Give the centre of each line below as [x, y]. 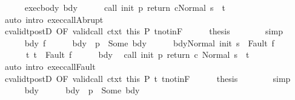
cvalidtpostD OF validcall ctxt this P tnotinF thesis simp [144, 31]
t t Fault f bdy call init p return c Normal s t [138, 55]
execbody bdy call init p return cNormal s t [125, 7]
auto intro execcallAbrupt [54, 19]
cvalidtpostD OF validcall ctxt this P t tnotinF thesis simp [147, 78]
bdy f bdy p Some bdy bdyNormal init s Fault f [149, 42]
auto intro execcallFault [50, 66]
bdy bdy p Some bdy [82, 90]
